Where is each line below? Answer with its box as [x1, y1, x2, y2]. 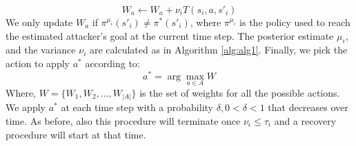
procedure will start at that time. [6, 127, 146, 141]
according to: [85, 56, 140, 70]
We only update [6, 15, 73, 29]
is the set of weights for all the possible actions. [139, 85, 340, 99]
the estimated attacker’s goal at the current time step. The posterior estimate [6, 28, 334, 42]
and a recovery [274, 113, 337, 127]
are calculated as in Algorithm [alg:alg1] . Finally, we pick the [89, 42, 348, 57]
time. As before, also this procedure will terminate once [6, 113, 241, 127]
